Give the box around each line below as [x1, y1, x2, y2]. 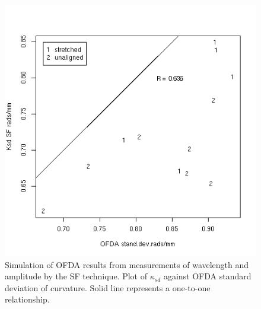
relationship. [5, 293, 50, 305]
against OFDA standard [163, 270, 252, 282]
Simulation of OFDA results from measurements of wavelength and [5, 258, 249, 270]
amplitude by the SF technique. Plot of [5, 270, 147, 282]
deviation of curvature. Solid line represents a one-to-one [5, 281, 211, 294]
